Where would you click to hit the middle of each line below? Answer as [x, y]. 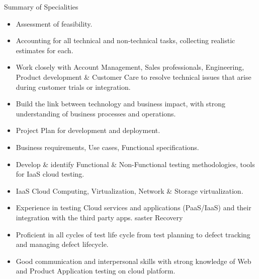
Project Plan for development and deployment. [88, 130]
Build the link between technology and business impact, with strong [121, 104]
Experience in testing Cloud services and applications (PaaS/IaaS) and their [134, 207]
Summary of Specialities [41, 7]
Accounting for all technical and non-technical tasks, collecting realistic [125, 40]
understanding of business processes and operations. [96, 113]
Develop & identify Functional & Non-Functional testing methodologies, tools [135, 164]
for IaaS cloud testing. [50, 174]
